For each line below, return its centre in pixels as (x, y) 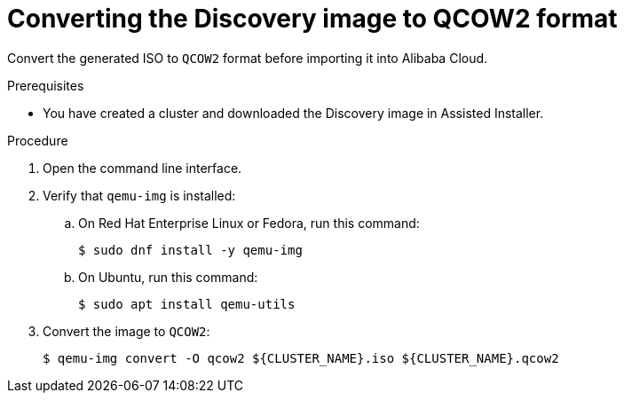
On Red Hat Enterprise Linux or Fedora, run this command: (249, 223)
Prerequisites (46, 85)
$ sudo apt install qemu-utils (187, 304)
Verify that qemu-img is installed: (139, 195)
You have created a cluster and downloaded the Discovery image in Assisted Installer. (293, 113)
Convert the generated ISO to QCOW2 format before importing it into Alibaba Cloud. (248, 58)
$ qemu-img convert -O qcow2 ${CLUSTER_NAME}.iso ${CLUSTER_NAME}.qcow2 (301, 358)
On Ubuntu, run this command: (168, 277)
